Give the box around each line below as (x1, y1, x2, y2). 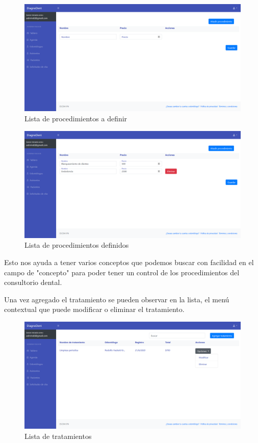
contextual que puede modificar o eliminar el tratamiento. (4, 304, 185, 315)
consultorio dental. (4, 277, 62, 288)
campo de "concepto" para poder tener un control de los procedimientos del (4, 267, 240, 277)
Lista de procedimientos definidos (24, 240, 129, 250)
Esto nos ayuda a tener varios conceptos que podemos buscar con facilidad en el (4, 257, 254, 268)
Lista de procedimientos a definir (24, 113, 127, 123)
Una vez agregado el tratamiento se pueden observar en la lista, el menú (4, 294, 229, 304)
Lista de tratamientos (24, 430, 92, 441)
